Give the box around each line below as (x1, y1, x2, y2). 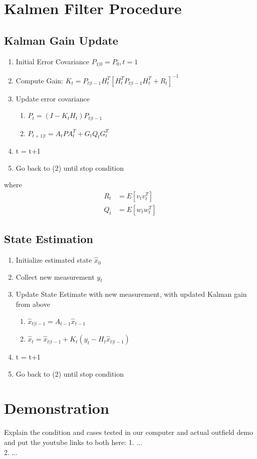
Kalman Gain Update (4, 32, 118, 48)
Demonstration (4, 398, 109, 418)
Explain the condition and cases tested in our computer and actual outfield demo (4, 427, 253, 437)
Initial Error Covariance (16, 56, 89, 66)
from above (16, 299, 50, 309)
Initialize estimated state (16, 255, 92, 265)
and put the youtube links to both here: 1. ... (4, 437, 142, 447)
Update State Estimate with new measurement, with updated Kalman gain (16, 289, 247, 299)
